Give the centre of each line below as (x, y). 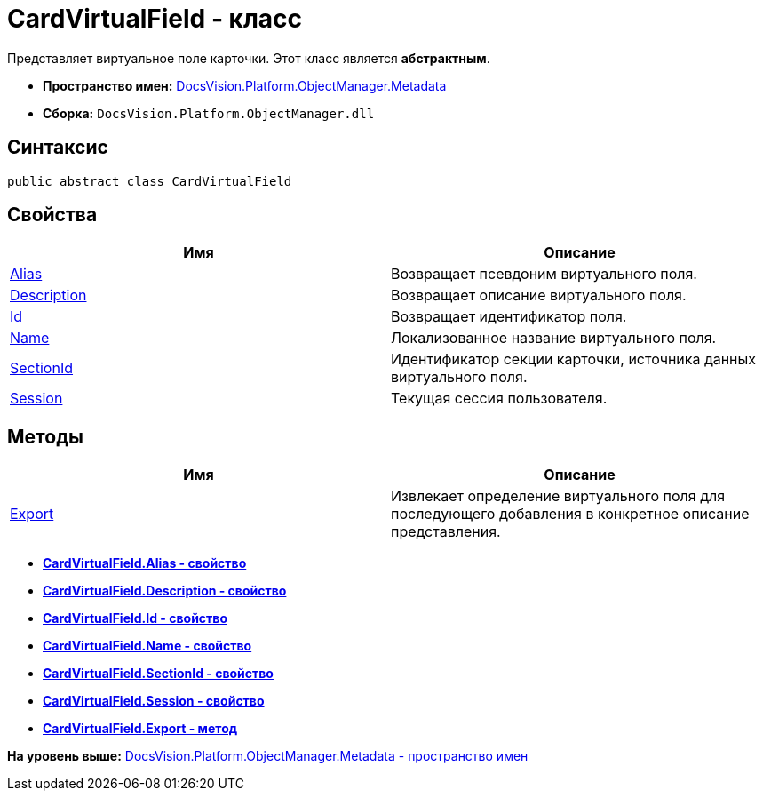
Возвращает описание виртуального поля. (539, 295)
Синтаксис (58, 148)
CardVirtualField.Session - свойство (154, 701)
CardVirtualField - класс (155, 19)
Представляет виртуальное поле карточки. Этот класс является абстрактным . (249, 58)
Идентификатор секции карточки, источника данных (574, 359)
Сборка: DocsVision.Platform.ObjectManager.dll (209, 113)
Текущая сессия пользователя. (499, 399)
